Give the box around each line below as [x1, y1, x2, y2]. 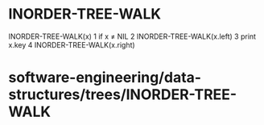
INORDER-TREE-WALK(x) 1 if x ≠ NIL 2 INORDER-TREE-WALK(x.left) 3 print [8, 31, 256, 41]
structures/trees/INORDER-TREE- [8, 85, 237, 104]
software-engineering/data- [8, 69, 202, 87]
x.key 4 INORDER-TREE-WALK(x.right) [8, 40, 135, 49]
